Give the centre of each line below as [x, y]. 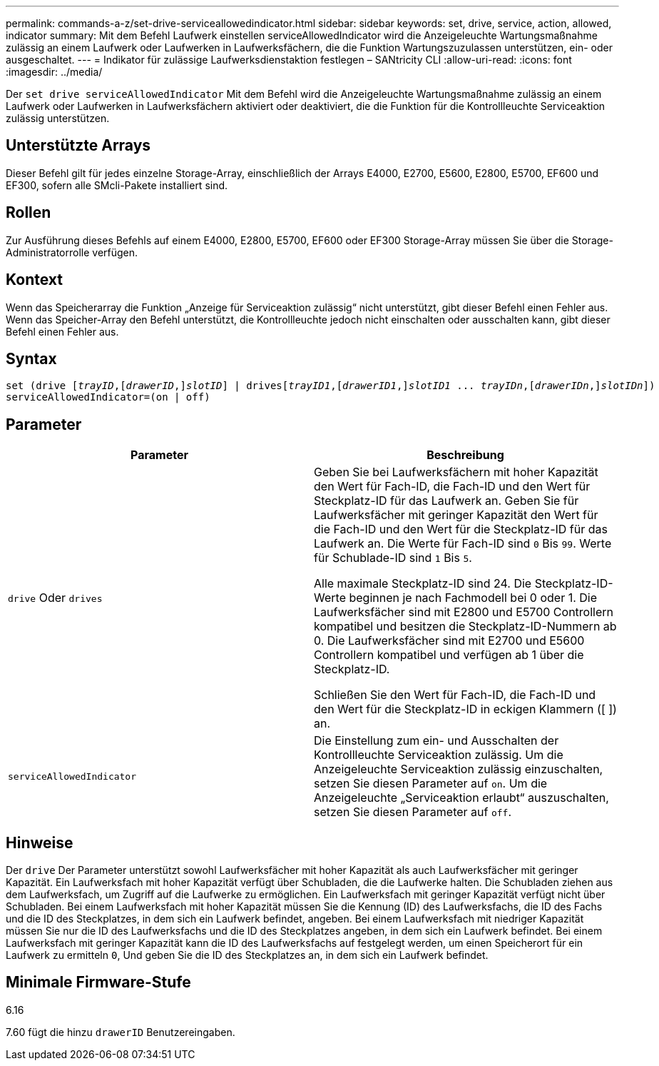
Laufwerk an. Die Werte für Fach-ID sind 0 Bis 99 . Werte [463, 544]
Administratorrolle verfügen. [72, 252]
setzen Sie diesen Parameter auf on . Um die [431, 784]
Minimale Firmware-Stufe [98, 982]
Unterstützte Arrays [78, 146]
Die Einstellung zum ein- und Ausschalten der [436, 741]
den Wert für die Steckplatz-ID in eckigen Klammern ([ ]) [465, 709]
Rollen [29, 213]
